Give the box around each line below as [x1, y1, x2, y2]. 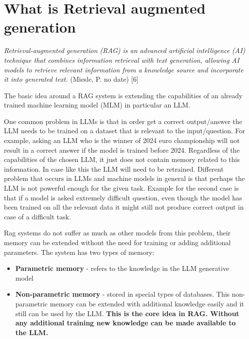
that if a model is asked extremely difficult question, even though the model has [4, 192, 242, 202]
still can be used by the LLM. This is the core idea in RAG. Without [15, 308, 239, 318]
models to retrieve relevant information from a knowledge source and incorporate [4, 64, 244, 74]
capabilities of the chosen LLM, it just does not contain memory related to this [4, 154, 240, 164]
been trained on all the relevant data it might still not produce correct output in [4, 202, 244, 212]
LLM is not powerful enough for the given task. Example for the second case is [4, 183, 239, 193]
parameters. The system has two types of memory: [4, 247, 155, 257]
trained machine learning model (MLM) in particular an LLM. [4, 100, 191, 110]
